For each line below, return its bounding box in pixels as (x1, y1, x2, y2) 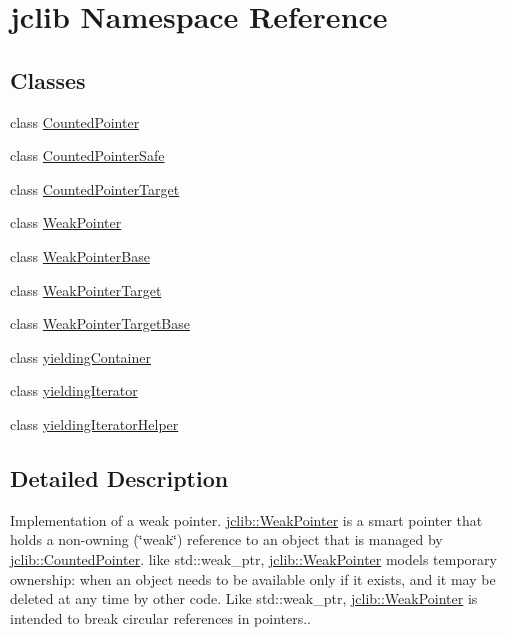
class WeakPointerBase (10, 245, 150, 266)
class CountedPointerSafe (10, 145, 165, 166)
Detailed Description (10, 462, 229, 493)
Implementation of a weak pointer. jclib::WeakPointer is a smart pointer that (10, 509, 483, 530)
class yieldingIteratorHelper (10, 413, 179, 434)
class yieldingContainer (10, 346, 151, 367)
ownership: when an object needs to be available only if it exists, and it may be (10, 568, 496, 589)
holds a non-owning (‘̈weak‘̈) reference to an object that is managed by (10, 529, 443, 550)
